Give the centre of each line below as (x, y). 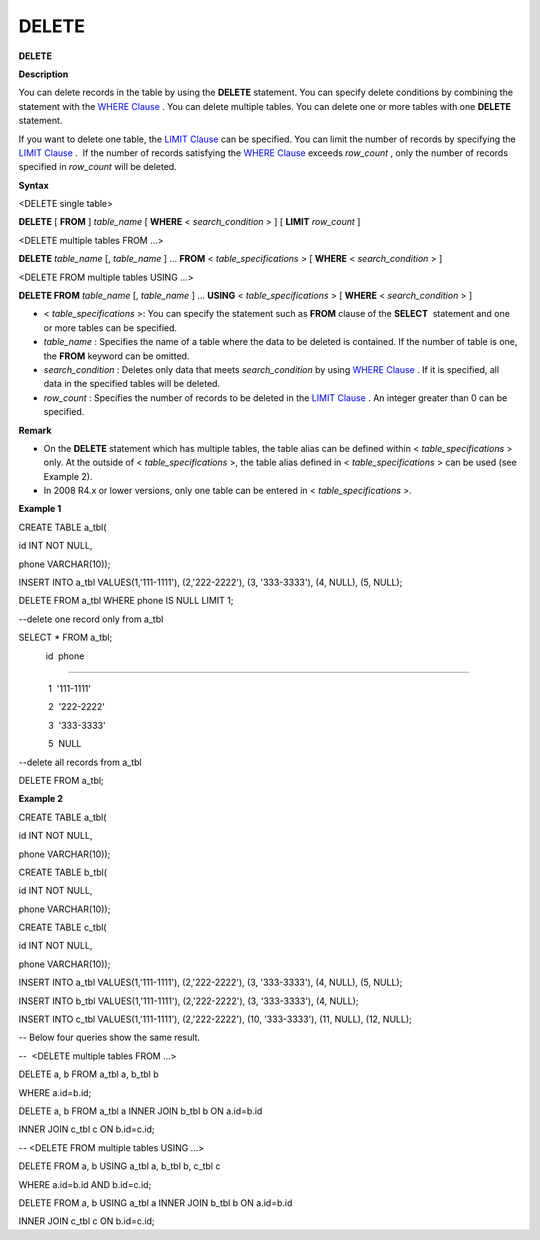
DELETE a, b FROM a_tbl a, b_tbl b (88, 1074)
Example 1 (40, 509)
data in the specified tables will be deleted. (131, 384)
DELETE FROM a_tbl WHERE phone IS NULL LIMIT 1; (126, 601)
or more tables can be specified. (110, 327)
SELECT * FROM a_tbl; (65, 637)
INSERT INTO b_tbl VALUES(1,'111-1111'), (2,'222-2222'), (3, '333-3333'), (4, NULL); (188, 1001)
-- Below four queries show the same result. (109, 1037)
